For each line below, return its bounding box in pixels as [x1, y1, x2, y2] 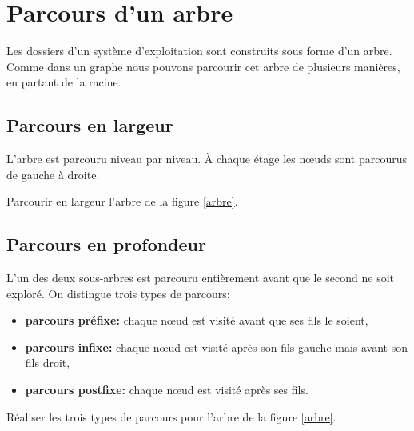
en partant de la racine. [6, 74, 121, 90]
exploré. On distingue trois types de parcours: [6, 285, 230, 301]
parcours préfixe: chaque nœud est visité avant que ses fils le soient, [25, 312, 368, 329]
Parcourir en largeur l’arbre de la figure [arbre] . [6, 193, 238, 210]
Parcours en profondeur [6, 232, 206, 257]
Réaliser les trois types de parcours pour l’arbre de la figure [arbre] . [6, 408, 336, 425]
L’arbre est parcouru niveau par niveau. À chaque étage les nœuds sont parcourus [6, 150, 407, 167]
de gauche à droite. [6, 166, 100, 182]
